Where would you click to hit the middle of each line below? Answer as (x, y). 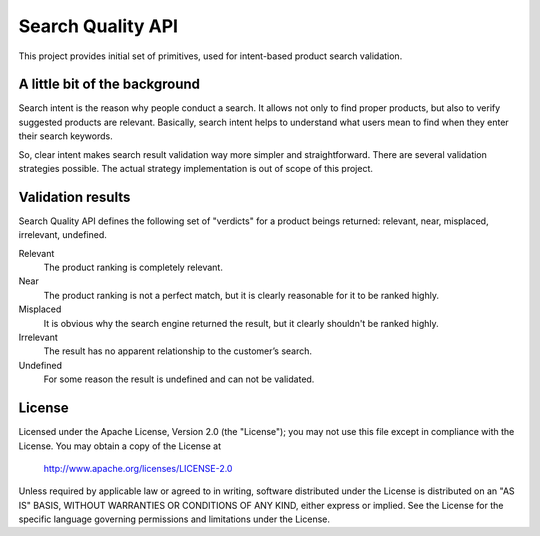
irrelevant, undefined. (62, 235)
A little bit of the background (109, 84)
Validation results (74, 196)
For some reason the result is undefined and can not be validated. (179, 379)
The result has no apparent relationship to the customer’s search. (178, 351)
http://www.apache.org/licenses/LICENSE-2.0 (138, 468)
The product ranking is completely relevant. (133, 267)
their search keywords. (66, 136)
